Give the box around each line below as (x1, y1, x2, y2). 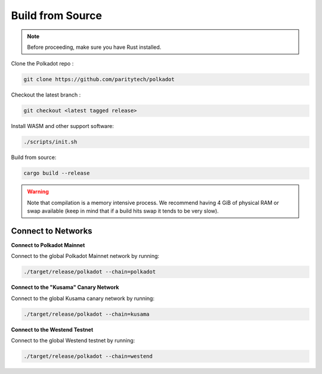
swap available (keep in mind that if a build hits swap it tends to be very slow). (27, 207, 219, 214)
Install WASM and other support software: (11, 123, 114, 130)
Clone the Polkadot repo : (11, 60, 74, 67)
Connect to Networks (11, 226, 92, 236)
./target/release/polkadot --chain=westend (23, 353, 153, 360)
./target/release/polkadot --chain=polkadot (23, 269, 156, 275)
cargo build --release (23, 170, 90, 177)
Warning (27, 188, 49, 195)
